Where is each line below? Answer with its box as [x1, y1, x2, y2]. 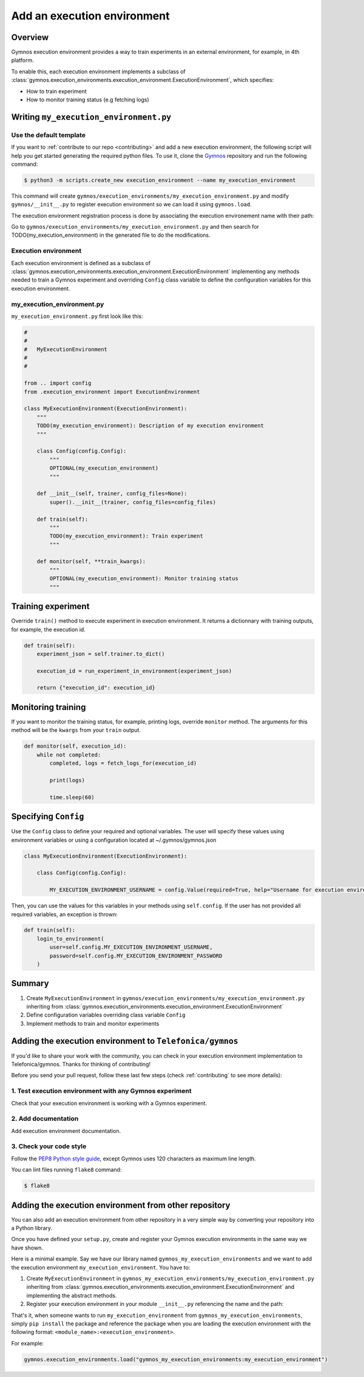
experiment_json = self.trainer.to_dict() [36, 650, 165, 657]
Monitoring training [11, 702, 86, 712]
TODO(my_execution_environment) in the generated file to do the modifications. [11, 231, 211, 239]
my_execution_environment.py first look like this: [11, 313, 143, 320]
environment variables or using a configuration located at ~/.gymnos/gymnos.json [11, 836, 217, 844]
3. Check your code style [11, 1142, 87, 1151]
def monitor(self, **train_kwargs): [36, 558, 146, 565]
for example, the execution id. [11, 626, 86, 633]
